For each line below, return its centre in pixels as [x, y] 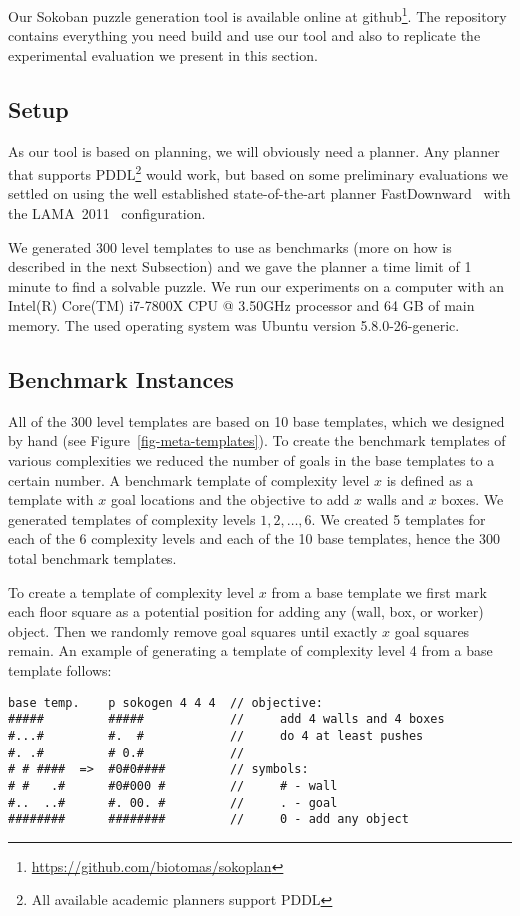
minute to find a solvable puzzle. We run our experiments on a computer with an [256, 285]
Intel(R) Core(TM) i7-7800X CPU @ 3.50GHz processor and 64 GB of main [241, 305]
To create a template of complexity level [131, 591]
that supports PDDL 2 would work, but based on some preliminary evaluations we [258, 172]
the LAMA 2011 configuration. [107, 213]
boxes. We [472, 499]
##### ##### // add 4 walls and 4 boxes [226, 719]
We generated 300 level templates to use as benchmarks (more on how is [230, 246]
